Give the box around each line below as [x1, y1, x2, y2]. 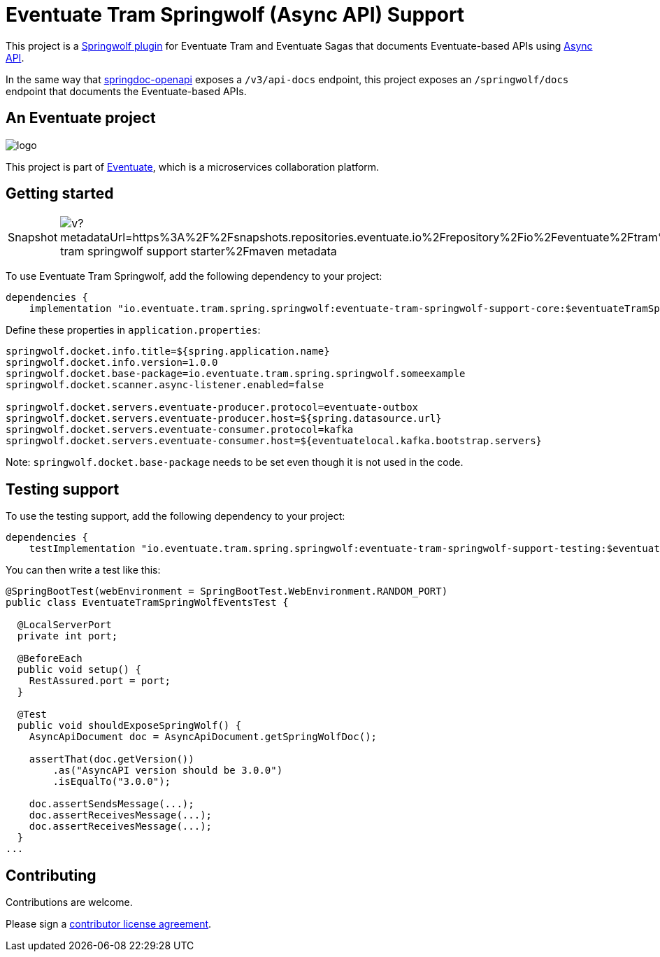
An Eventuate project [6, 109, 156, 127]
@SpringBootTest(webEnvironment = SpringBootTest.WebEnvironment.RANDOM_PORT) [6, 586, 448, 597]
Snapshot [8, 230, 58, 245]
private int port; [17, 630, 118, 642]
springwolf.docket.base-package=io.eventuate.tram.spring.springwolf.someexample [6, 368, 466, 380]
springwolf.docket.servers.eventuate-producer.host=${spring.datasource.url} [6, 413, 442, 425]
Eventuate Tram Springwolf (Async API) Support [6, 3, 465, 27]
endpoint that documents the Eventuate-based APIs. [6, 85, 247, 97]
